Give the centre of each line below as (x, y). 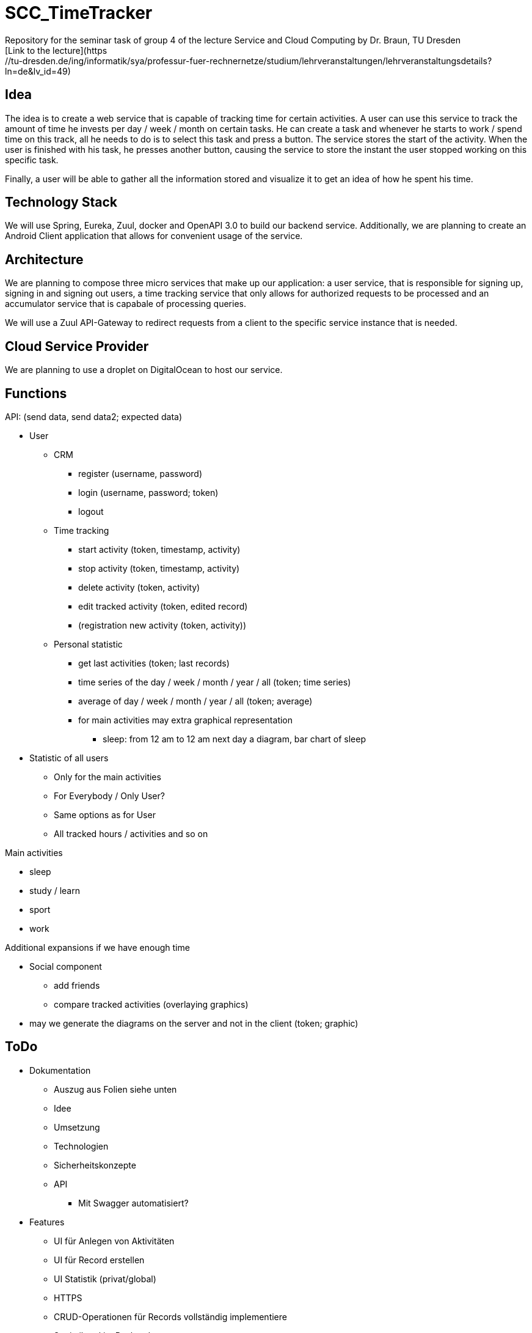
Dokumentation (60, 1070)
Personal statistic (88, 644)
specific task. (32, 160)
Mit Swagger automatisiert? (133, 1203)
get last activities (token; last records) (154, 663)
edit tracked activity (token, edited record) (163, 606)
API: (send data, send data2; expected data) (94, 416)
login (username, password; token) (148, 492)
